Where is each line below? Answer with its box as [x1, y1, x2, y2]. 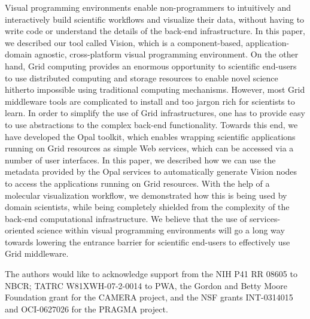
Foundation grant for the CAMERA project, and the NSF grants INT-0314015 [5, 291, 293, 303]
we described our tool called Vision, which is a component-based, [5, 36, 244, 48]
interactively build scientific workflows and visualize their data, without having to [5, 13, 305, 25]
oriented [5, 224, 35, 236]
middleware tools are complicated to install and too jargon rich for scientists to [5, 95, 295, 107]
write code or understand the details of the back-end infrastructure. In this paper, [5, 25, 305, 37]
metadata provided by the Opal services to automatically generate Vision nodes [5, 165, 297, 178]
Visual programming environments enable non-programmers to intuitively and [5, 1, 291, 13]
